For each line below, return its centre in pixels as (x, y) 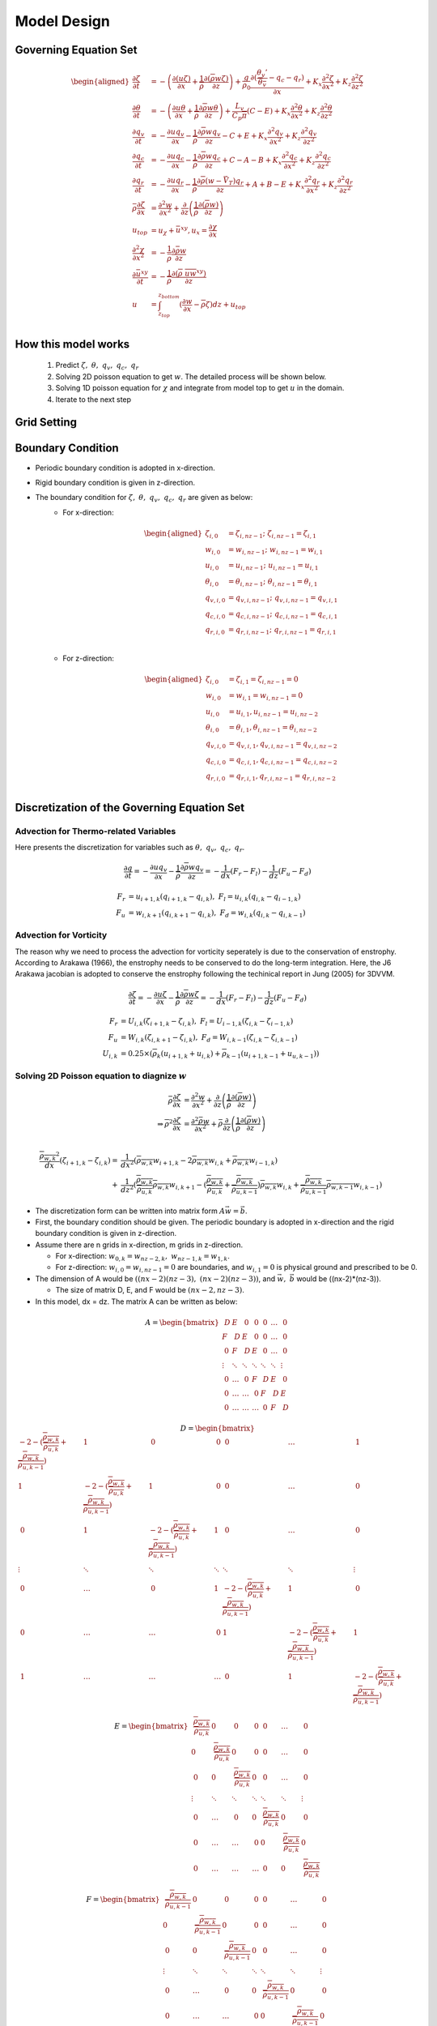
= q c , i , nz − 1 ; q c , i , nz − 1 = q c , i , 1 (283, 614)
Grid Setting (46, 423)
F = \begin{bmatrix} (123, 1900)
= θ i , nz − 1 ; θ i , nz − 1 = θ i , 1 (273, 582)
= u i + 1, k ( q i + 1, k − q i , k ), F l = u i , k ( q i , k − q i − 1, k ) (214, 897)
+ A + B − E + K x (275, 186)
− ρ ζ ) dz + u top (220, 306)
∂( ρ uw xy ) (189, 273)
